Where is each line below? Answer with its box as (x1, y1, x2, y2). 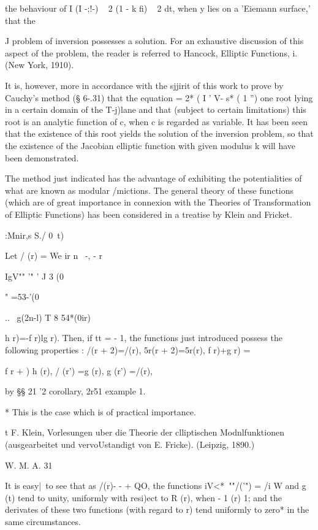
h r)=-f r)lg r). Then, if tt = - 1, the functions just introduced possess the (5, 331, 282, 344)
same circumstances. (5, 515, 81, 528)
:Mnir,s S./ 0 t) (5, 228, 64, 241)
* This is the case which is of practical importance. (5, 405, 196, 418)
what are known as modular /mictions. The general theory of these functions (5, 183, 294, 196)
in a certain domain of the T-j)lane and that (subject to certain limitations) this (5, 103, 306, 116)
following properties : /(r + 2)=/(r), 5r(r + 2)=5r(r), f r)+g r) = (5, 344, 251, 356)
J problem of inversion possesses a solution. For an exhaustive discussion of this (5, 34, 304, 47)
